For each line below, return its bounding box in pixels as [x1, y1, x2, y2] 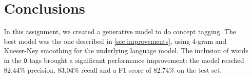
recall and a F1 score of [81, 64, 152, 75]
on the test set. [177, 64, 222, 75]
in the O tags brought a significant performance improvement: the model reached [4, 55, 244, 65]
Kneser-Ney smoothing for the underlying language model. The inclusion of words [4, 45, 249, 56]
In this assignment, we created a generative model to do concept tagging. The [4, 26, 236, 37]
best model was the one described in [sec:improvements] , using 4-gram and [4, 36, 227, 46]
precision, [27, 64, 56, 75]
